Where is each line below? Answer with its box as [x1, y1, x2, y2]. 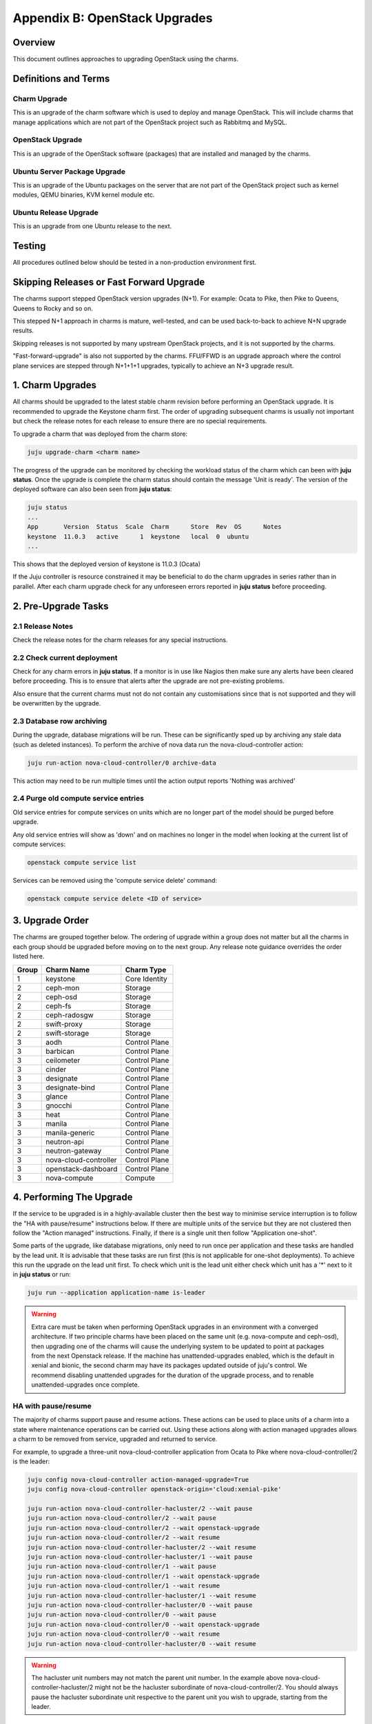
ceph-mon [45, 983, 80, 992]
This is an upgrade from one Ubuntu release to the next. [12, 222, 172, 230]
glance [45, 1092, 68, 1101]
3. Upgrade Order [12, 914, 90, 927]
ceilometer [45, 1055, 81, 1065]
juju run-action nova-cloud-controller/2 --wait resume [27, 1534, 220, 1541]
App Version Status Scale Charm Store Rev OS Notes [27, 523, 282, 531]
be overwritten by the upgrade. [12, 699, 101, 708]
